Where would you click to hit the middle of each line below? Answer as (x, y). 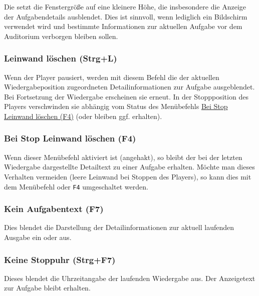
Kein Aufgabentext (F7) (54, 209)
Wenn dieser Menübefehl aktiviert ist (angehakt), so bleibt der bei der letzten (123, 157)
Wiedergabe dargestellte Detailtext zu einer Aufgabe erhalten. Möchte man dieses (129, 167)
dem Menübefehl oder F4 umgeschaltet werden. (76, 186)
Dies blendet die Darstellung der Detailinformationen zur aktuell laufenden (119, 227)
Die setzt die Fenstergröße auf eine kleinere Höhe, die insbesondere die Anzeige (125, 6)
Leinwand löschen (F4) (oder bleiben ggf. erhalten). (83, 116)
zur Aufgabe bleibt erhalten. (47, 288)
